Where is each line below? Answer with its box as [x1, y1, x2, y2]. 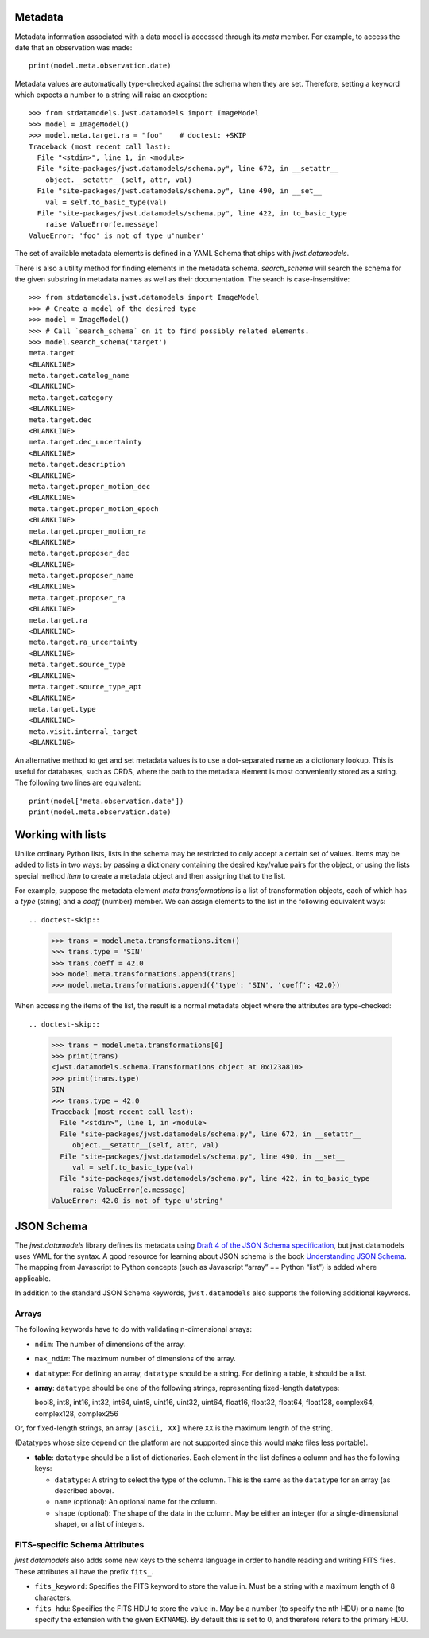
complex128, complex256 [34, 1408, 119, 1419]
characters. [34, 1593, 72, 1602]
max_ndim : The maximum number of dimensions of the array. [34, 1354, 236, 1364]
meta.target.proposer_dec [29, 549, 130, 558]
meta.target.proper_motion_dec [29, 482, 151, 491]
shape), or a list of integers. [54, 1520, 145, 1529]
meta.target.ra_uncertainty [29, 638, 138, 647]
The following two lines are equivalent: [14, 778, 141, 787]
